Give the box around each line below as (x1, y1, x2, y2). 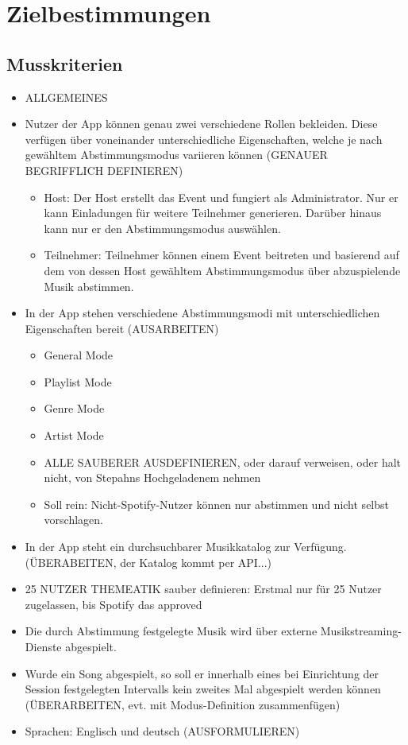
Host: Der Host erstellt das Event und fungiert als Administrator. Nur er (44, 188, 398, 205)
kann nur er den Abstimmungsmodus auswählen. (44, 219, 281, 236)
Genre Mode (44, 400, 105, 417)
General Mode (44, 347, 114, 363)
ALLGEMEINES (25, 88, 108, 105)
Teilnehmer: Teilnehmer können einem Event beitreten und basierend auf (44, 246, 399, 263)
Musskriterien (6, 51, 123, 76)
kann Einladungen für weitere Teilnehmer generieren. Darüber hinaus (44, 204, 382, 221)
